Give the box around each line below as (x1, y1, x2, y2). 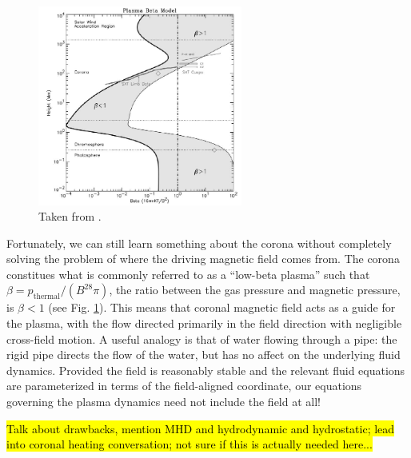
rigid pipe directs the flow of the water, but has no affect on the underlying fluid (6, 346, 401, 363)
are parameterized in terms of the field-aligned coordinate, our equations (6, 377, 362, 394)
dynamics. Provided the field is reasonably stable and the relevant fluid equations (6, 361, 405, 378)
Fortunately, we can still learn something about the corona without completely (6, 234, 392, 251)
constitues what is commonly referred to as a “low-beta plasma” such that (6, 265, 370, 282)
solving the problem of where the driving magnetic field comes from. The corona (6, 250, 400, 267)
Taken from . (38, 208, 102, 225)
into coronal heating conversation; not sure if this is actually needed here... (6, 436, 373, 452)
